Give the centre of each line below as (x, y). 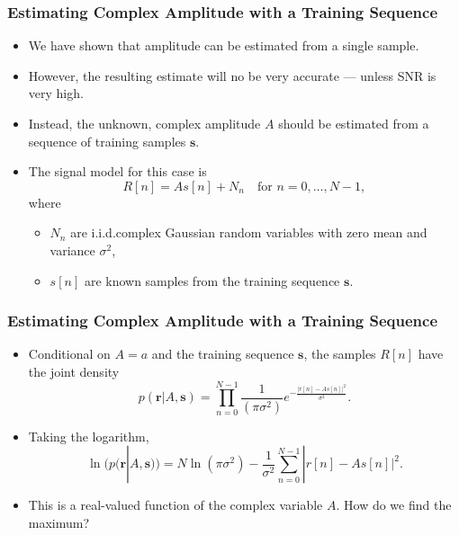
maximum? (59, 522)
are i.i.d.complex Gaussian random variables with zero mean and (249, 232)
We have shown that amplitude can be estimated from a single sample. (224, 45)
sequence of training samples (107, 141)
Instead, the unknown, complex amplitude (144, 123)
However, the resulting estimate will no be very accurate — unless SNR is (232, 75)
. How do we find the (394, 505)
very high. (56, 93)
